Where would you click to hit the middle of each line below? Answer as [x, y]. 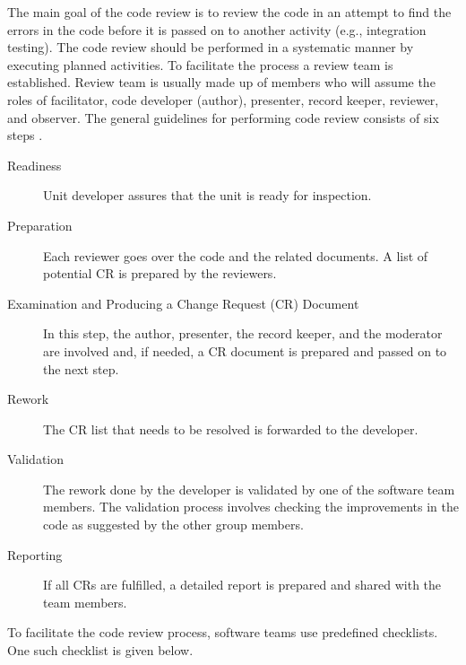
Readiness [35, 165]
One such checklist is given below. [100, 650]
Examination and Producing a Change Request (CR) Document [183, 303]
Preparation [40, 225]
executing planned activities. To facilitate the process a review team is [200, 64]
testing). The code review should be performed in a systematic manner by [211, 47]
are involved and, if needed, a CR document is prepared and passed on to [245, 350]
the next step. [81, 368]
